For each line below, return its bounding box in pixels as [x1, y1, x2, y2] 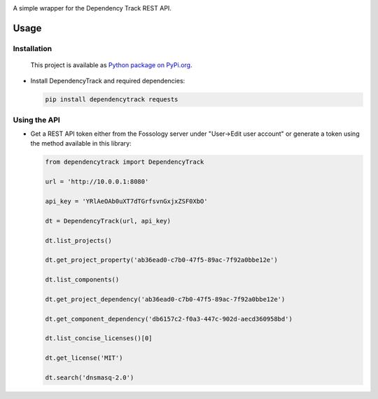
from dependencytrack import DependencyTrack [45, 158, 204, 166]
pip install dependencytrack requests [45, 95, 178, 104]
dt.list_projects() [45, 237, 112, 244]
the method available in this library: [30, 139, 132, 148]
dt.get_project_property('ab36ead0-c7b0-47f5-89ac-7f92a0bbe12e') [45, 256, 278, 264]
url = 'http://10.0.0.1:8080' [45, 178, 149, 185]
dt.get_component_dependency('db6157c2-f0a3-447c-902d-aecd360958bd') [45, 315, 293, 323]
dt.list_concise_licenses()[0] [45, 335, 153, 342]
